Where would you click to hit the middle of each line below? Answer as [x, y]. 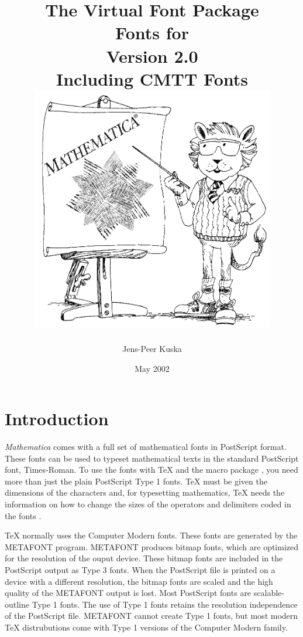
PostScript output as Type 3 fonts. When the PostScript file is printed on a [140, 570]
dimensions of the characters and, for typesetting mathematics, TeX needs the [145, 492]
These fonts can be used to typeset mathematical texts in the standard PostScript [152, 458]
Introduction [57, 419]
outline [17, 604]
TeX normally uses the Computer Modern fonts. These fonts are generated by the [151, 535]
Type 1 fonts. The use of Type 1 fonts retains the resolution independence [165, 604]
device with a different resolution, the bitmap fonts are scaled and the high [139, 581]
